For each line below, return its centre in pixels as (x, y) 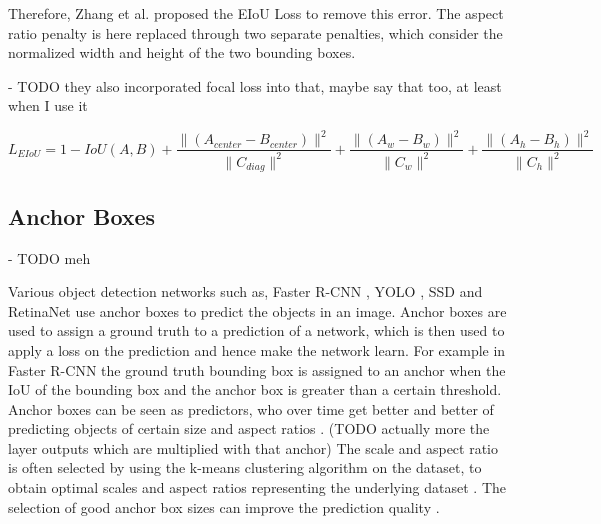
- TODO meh (49, 257)
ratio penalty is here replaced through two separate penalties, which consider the (255, 32)
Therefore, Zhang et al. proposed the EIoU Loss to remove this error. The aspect (256, 13)
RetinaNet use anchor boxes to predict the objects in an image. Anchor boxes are (257, 310)
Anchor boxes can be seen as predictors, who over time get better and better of (251, 408)
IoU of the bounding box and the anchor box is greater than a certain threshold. (255, 389)
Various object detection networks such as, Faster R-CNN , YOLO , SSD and (245, 291)
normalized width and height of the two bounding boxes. (182, 52)
